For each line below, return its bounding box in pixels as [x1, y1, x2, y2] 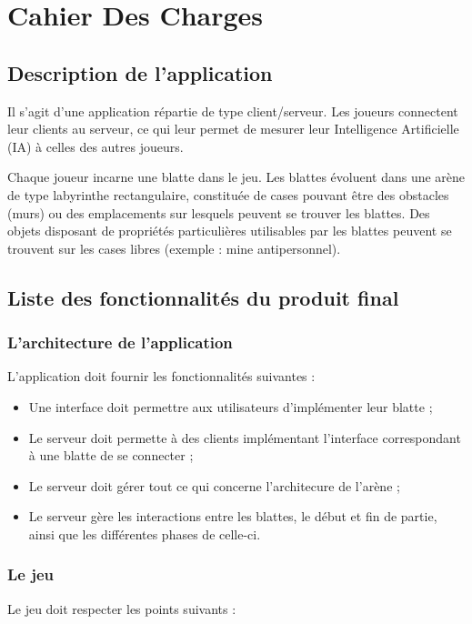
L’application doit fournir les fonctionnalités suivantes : [7, 367, 316, 386]
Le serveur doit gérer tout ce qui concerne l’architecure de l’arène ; [28, 476, 400, 495]
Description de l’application [7, 58, 273, 86]
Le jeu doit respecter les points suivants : [7, 599, 236, 618]
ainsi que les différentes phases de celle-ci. [28, 524, 261, 543]
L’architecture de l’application [7, 331, 233, 354]
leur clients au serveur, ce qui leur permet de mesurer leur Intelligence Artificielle [7, 119, 459, 138]
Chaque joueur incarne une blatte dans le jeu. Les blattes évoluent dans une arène [7, 167, 466, 186]
